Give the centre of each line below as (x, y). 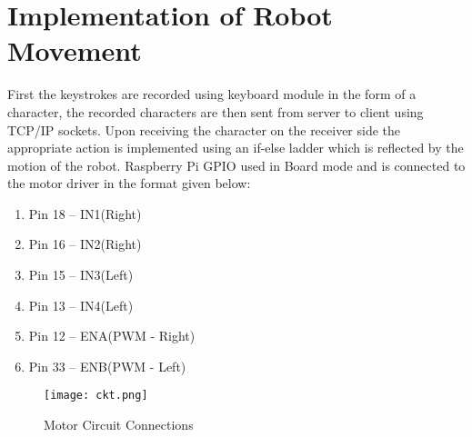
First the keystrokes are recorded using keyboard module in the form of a (212, 94)
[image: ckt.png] (96, 396)
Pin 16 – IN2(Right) (85, 244)
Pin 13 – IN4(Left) (81, 305)
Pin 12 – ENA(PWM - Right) (112, 336)
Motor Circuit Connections (119, 425)
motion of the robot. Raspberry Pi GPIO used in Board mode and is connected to (236, 165)
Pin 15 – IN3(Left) (81, 275)
